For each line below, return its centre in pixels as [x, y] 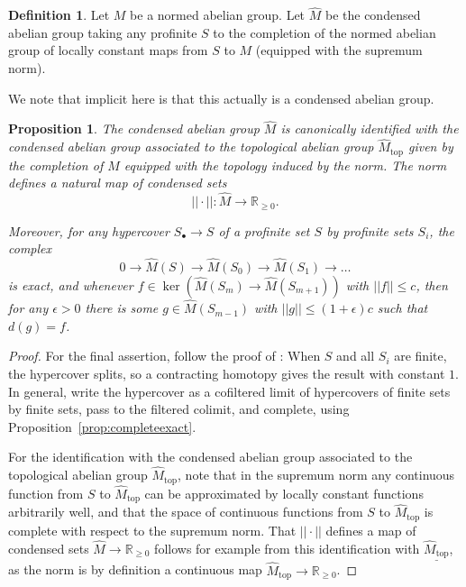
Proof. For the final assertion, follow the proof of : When [164, 356]
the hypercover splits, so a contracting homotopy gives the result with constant [227, 373]
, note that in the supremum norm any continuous [316, 475]
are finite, [420, 356]
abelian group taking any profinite [103, 32]
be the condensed [373, 15]
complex [30, 248]
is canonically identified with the [370, 128]
